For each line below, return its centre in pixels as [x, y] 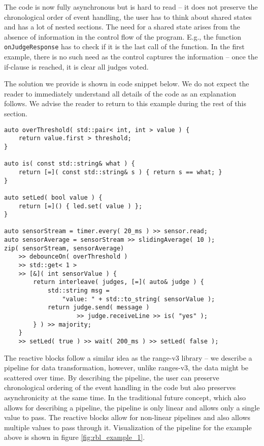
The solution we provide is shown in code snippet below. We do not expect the [127, 84]
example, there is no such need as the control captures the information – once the [131, 57]
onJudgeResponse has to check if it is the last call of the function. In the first [124, 46]
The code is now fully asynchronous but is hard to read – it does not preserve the [131, 7]
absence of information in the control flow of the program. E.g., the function [123, 36]
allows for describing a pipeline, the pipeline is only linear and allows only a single [132, 407]
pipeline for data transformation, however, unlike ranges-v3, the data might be [126, 368]
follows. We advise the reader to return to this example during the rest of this [125, 103]
